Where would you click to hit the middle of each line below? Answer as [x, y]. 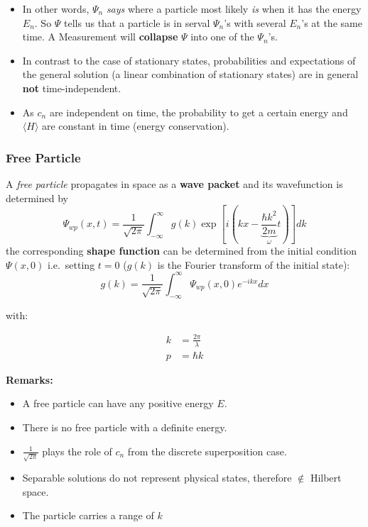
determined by [37, 198]
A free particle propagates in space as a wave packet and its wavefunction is [174, 183]
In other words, [56, 9]
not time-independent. [72, 88]
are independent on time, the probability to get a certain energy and [199, 112]
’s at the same [332, 22]
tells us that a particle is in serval [137, 22]
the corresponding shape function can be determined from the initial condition [182, 251]
